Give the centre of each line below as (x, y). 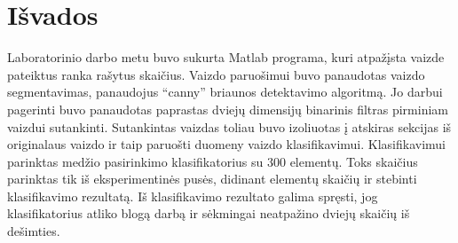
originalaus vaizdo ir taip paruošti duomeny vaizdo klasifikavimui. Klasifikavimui (226, 144)
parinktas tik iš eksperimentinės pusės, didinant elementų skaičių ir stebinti (212, 179)
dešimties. (34, 231)
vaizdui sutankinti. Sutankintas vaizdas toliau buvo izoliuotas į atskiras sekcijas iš (229, 126)
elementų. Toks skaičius (354, 161)
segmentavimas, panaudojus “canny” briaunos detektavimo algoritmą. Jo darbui (225, 92)
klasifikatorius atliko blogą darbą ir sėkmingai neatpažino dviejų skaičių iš (209, 213)
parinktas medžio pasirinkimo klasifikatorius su (135, 161)
